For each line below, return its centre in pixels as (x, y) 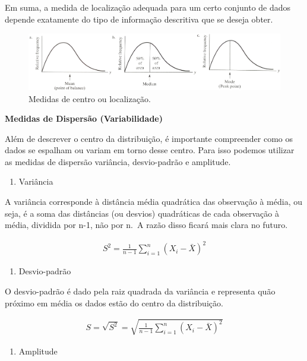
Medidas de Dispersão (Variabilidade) (84, 118)
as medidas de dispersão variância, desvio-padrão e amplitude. (118, 161)
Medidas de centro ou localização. (90, 98)
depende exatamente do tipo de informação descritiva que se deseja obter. (139, 19)
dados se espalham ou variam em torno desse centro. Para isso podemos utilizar (150, 150)
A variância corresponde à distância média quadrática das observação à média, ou (153, 202)
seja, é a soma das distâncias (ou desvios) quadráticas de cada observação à (142, 213)
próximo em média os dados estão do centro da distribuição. (114, 303)
